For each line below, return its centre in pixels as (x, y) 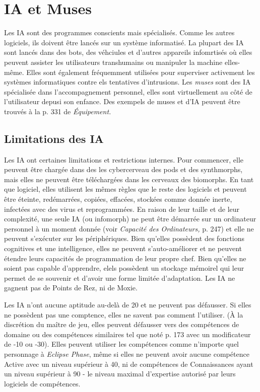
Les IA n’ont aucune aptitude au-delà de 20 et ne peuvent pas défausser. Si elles (128, 304)
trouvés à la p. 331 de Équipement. (58, 111)
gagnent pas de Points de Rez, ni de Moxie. (71, 288)
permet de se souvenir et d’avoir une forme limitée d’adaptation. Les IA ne (120, 278)
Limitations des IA (54, 138)
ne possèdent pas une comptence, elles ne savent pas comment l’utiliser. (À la (124, 314)
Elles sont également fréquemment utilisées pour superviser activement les (141, 72)
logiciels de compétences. (42, 383)
